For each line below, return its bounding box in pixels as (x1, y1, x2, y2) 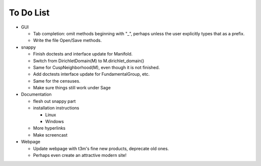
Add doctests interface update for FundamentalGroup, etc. (33, 71, 150, 77)
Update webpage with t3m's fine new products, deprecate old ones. (33, 145, 169, 152)
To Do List (9, 7, 50, 18)
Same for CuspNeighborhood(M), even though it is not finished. (33, 64, 160, 70)
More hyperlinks (33, 125, 66, 131)
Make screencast (33, 132, 68, 138)
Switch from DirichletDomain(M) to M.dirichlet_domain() (33, 58, 145, 64)
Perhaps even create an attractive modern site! (33, 152, 127, 158)
